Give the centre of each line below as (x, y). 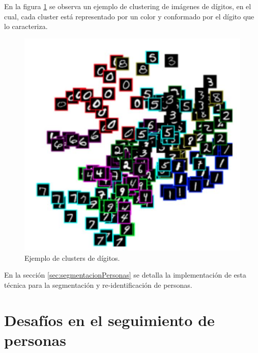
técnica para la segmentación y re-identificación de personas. (98, 284)
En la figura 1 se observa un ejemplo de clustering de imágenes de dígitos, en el (128, 6)
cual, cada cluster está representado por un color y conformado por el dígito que (129, 16)
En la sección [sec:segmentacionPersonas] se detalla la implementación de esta (125, 275)
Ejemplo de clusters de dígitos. (72, 257)
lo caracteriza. (26, 26)
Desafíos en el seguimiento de (109, 320)
